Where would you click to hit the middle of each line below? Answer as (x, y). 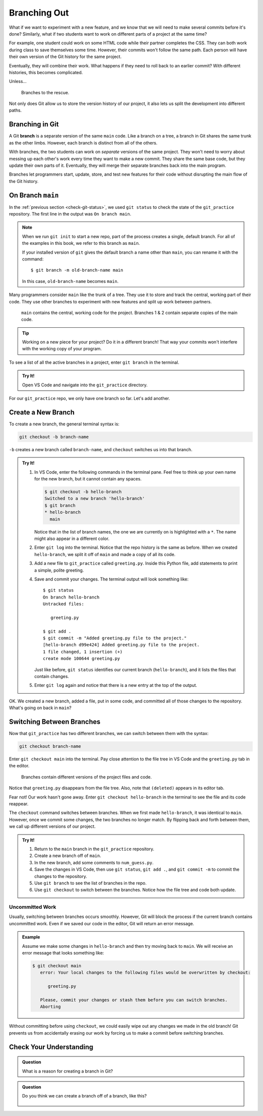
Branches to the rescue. (45, 92)
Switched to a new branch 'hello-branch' (95, 498)
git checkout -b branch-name (54, 437)
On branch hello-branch (71, 597)
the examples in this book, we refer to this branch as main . (81, 243)
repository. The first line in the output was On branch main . (70, 214)
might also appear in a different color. (72, 538)
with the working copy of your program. (62, 349)
